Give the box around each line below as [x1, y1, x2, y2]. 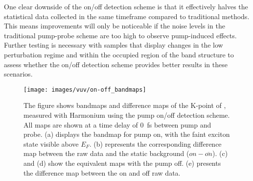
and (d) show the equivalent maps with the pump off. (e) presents [23, 157, 221, 168]
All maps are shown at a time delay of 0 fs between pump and [23, 119, 211, 129]
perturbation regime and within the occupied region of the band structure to [4, 49, 234, 59]
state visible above [23, 138, 79, 149]
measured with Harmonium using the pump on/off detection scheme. [23, 110, 230, 120]
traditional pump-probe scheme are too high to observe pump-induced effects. [4, 30, 237, 40]
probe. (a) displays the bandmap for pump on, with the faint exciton [23, 129, 230, 139]
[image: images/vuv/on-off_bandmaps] [23, 86, 146, 93]
